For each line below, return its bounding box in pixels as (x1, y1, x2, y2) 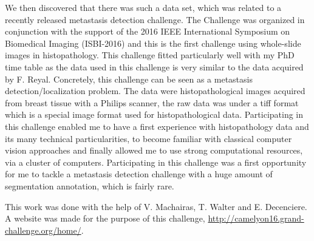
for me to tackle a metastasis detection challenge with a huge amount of (5, 168, 273, 180)
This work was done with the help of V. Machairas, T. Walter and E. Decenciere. (5, 200, 307, 212)
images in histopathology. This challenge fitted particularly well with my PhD (5, 49, 295, 61)
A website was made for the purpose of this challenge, (5, 212, 205, 225)
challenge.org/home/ (5, 223, 81, 236)
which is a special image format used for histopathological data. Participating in (5, 108, 304, 121)
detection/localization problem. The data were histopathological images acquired (5, 84, 305, 97)
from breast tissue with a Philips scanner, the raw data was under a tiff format (5, 96, 299, 109)
